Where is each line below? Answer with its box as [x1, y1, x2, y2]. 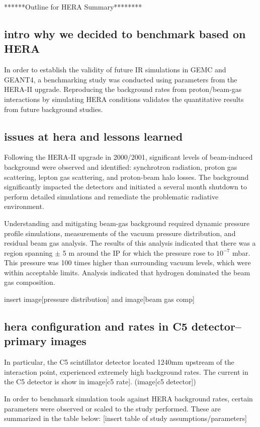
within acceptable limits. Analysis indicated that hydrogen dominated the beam [4, 267, 250, 277]
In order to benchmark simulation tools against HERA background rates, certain [4, 393, 253, 404]
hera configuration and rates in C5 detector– [4, 318, 241, 334]
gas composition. [4, 277, 55, 287]
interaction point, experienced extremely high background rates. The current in [4, 366, 248, 377]
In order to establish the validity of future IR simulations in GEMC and [4, 64, 226, 75]
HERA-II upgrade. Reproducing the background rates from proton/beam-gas [4, 84, 242, 94]
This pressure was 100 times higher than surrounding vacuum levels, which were [4, 257, 251, 268]
